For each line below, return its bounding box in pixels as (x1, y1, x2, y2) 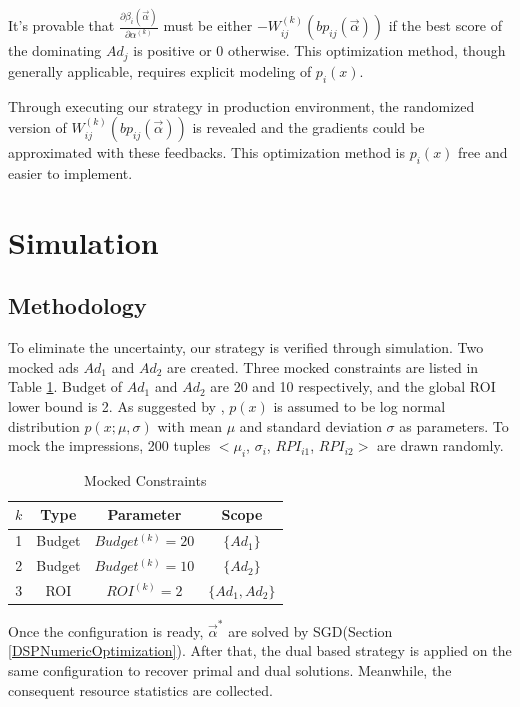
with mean (157, 415, 223, 436)
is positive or (133, 40, 212, 61)
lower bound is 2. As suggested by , (8, 395, 225, 416)
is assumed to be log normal (273, 395, 446, 416)
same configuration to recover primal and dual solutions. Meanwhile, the (8, 660, 452, 681)
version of (8, 117, 67, 138)
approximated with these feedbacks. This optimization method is (8, 142, 406, 163)
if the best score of (388, 15, 503, 36)
